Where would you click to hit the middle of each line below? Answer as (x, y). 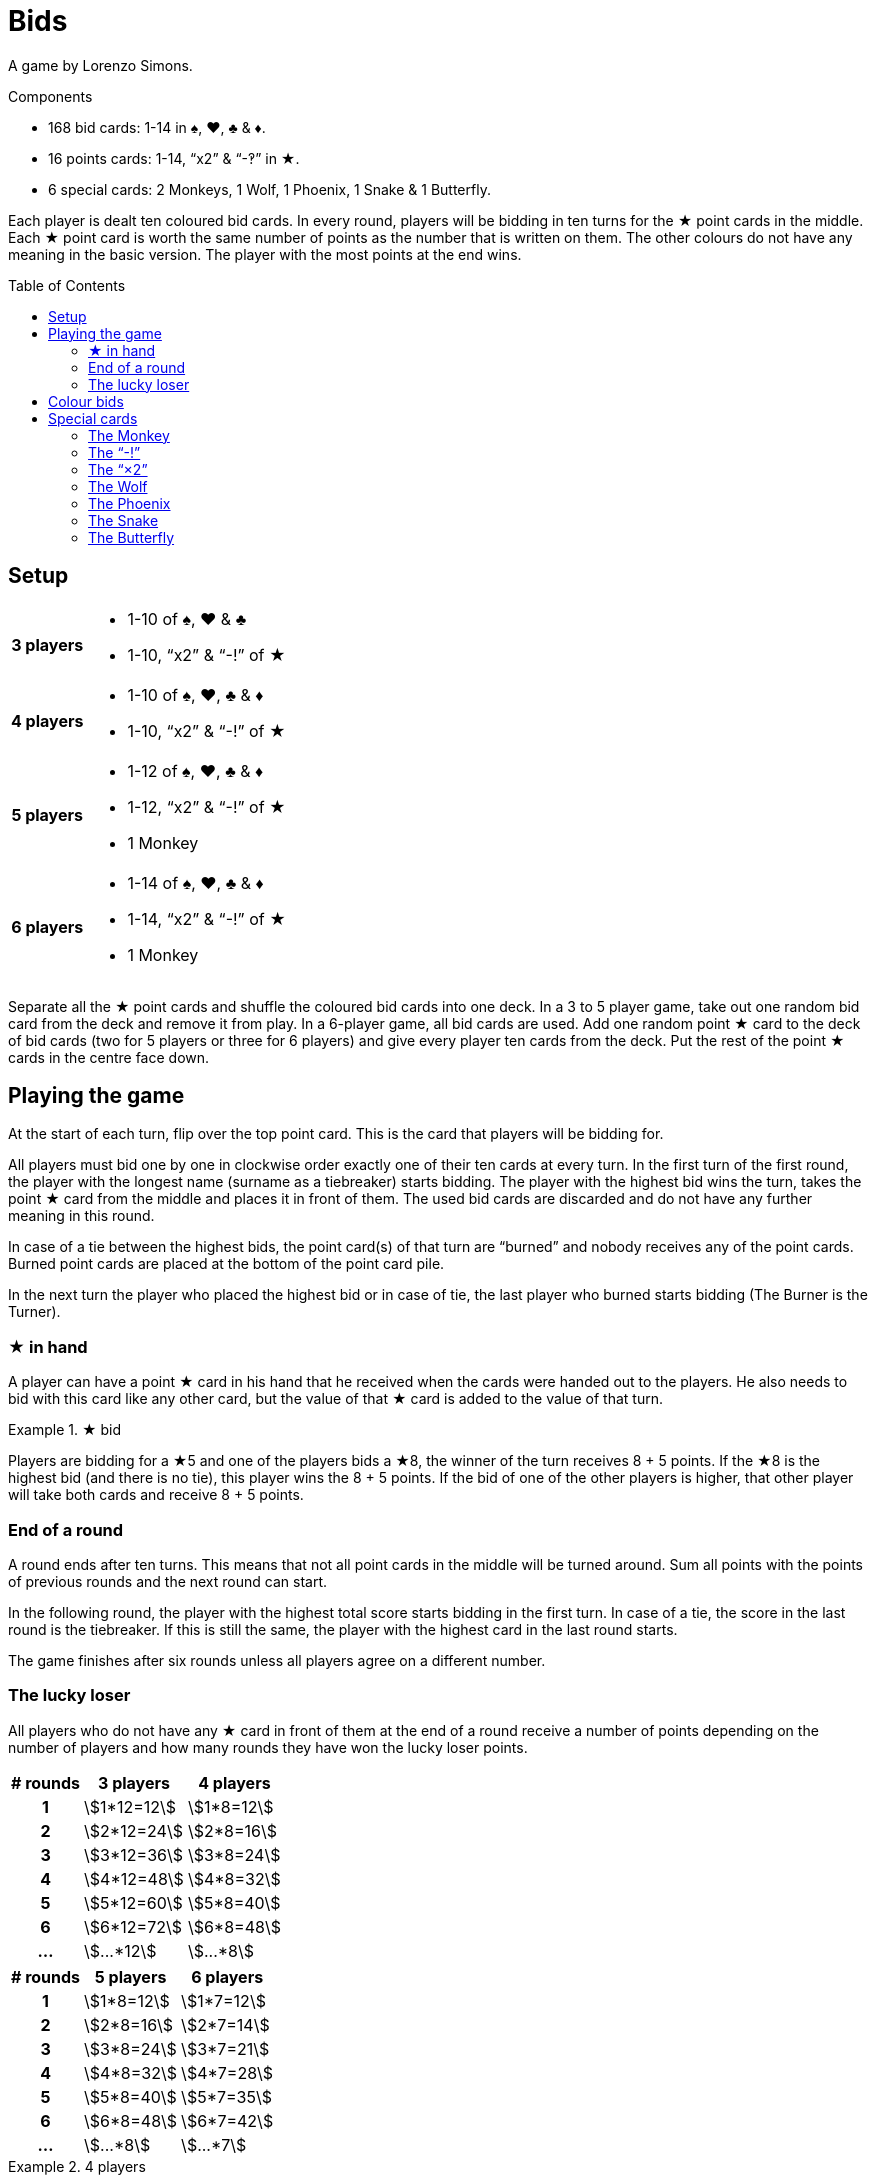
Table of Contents (67, 285)
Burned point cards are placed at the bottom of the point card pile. (226, 1264)
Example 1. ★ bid (65, 1430)
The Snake (123, 520)
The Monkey (129, 435)
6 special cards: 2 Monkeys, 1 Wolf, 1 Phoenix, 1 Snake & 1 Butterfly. (269, 189)
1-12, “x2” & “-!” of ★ (206, 806)
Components (50, 96)
